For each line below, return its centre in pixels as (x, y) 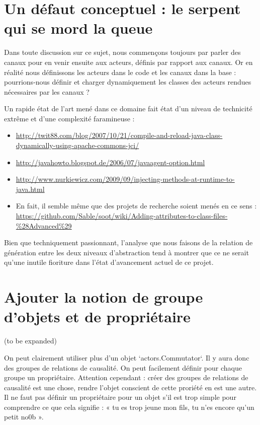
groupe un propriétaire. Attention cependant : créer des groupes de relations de (126, 377)
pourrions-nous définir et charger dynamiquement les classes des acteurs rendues (128, 82)
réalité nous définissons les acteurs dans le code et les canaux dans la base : (120, 72)
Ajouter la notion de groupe (104, 297)
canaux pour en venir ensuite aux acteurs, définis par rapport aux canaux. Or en (128, 62)
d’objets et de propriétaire (97, 316)
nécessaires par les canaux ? (47, 91)
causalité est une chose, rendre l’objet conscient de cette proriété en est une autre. (131, 387)
